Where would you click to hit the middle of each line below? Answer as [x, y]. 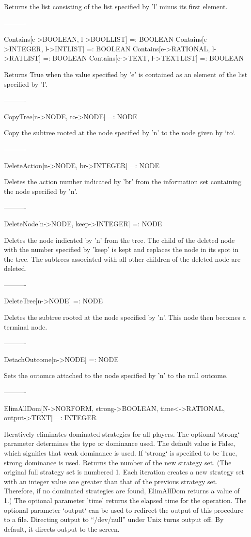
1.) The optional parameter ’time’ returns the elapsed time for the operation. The [125, 500]
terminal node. [26, 326]
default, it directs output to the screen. [62, 529]
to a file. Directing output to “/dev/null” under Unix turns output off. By [114, 519]
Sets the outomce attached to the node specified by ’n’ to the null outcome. [116, 375]
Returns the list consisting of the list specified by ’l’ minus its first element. [116, 6]
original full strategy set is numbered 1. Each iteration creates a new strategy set [124, 472]
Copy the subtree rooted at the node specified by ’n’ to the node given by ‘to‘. [120, 133]
